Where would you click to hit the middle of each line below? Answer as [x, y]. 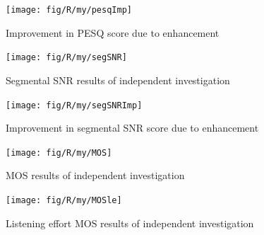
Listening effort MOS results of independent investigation [130, 223]
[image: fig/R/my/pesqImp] [69, 10]
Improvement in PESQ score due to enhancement [113, 32]
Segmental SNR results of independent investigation [118, 80]
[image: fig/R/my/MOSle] [64, 200]
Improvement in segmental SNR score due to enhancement [132, 128]
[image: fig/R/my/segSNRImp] [74, 105]
